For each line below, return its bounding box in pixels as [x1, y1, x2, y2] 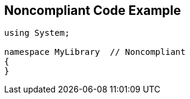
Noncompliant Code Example [4, 3, 181, 18]
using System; [4, 28, 70, 38]
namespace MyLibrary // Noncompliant [4, 47, 186, 57]
